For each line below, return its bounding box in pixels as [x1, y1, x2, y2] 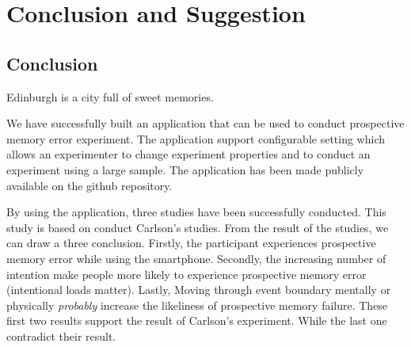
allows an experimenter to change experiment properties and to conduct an [6, 146, 371, 162]
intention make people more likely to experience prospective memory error [6, 265, 367, 282]
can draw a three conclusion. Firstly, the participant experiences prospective [6, 235, 376, 251]
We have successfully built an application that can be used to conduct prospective [6, 115, 405, 132]
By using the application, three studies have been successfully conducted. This [6, 204, 386, 220]
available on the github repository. [6, 177, 173, 193]
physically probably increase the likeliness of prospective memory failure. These [6, 296, 388, 313]
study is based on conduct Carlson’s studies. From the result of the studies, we [6, 219, 389, 235]
